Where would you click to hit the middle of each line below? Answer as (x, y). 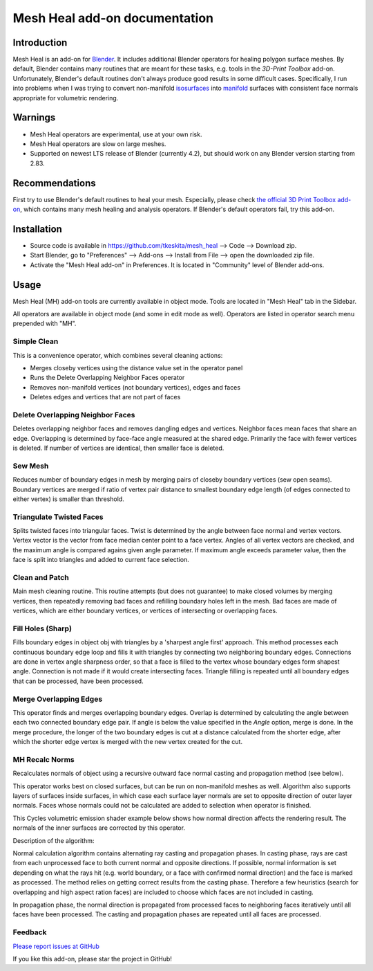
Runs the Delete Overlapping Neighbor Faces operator (107, 378)
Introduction (40, 43)
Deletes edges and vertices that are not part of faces (105, 397)
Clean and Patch (41, 578)
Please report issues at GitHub (56, 946)
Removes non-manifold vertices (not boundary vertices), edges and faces (135, 387)
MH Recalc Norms (44, 759)
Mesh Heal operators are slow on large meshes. (98, 144)
